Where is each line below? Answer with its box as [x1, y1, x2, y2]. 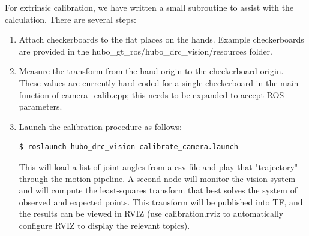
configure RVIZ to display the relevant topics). [19, 219, 190, 231]
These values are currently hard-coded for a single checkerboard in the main [19, 76, 299, 89]
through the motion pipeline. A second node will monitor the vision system [19, 172, 296, 184]
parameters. [19, 100, 62, 113]
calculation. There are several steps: [5, 13, 136, 25]
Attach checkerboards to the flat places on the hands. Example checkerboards [19, 33, 304, 46]
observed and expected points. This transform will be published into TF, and [19, 195, 303, 208]
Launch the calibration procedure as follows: [19, 120, 182, 132]
